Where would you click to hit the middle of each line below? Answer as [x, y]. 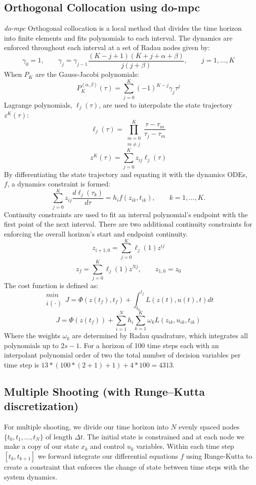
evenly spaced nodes [209, 427]
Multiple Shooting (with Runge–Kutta [105, 392]
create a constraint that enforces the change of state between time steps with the [127, 467]
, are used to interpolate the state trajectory [166, 104]
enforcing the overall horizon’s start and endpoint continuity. [96, 234]
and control [107, 446]
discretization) [41, 406]
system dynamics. [31, 476]
